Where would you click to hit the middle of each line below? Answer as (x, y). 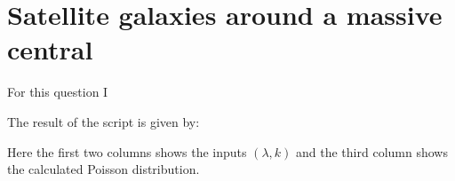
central (50, 49)
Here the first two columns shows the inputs (127, 151)
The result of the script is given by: (104, 121)
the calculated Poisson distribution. (104, 169)
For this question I (58, 92)
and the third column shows (372, 151)
